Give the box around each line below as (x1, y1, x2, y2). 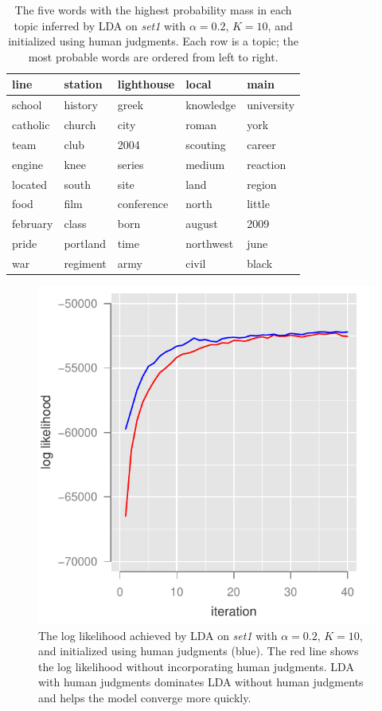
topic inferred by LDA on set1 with (14, 17, 186, 33)
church (64, 116, 96, 133)
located (12, 175, 47, 192)
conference (117, 195, 169, 212)
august (185, 215, 218, 232)
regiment (64, 254, 107, 271)
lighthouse (117, 76, 175, 92)
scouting (185, 136, 226, 152)
